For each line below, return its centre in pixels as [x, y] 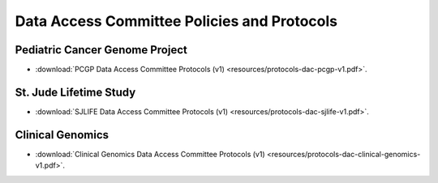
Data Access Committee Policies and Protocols [176, 21]
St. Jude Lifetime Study [75, 92]
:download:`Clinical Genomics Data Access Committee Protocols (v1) [150, 154]
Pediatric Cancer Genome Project [101, 50]
